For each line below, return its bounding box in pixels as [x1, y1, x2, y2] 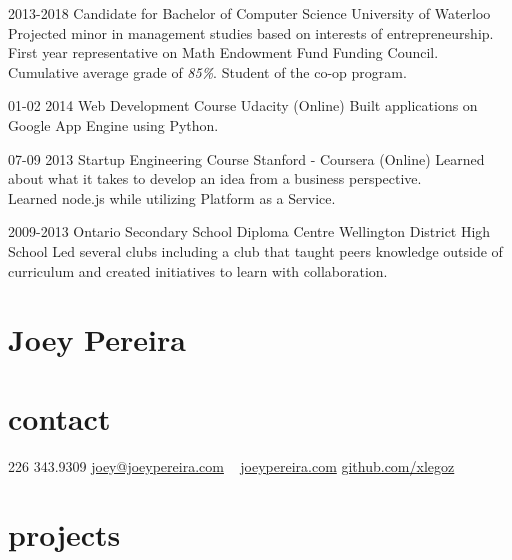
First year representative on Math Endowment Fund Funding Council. [8, 42, 439, 63]
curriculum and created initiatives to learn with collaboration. [8, 260, 388, 281]
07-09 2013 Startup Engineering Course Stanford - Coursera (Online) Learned [8, 148, 485, 169]
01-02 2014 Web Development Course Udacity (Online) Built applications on [8, 95, 478, 116]
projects [8, 514, 121, 555]
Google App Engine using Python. [8, 114, 219, 135]
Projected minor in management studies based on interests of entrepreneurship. [8, 22, 494, 43]
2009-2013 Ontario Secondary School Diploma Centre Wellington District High [8, 221, 491, 242]
